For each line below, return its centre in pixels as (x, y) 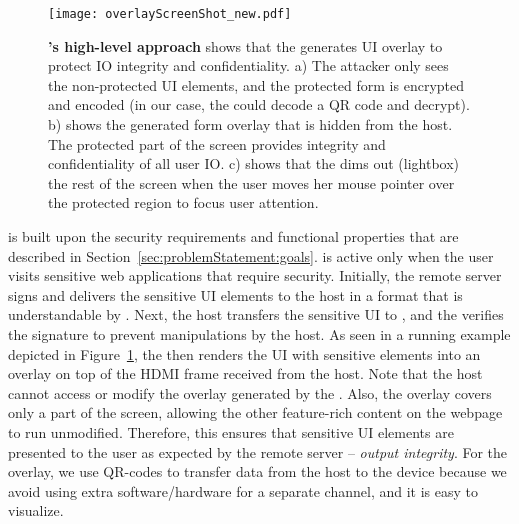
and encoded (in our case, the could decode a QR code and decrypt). (259, 104)
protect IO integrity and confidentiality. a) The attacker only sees (248, 65)
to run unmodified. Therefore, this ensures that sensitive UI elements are (231, 431)
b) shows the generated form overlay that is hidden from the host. (250, 124)
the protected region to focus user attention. (183, 202)
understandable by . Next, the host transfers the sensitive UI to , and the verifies (256, 314)
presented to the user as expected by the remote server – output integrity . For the (258, 451)
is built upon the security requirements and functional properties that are (233, 236)
